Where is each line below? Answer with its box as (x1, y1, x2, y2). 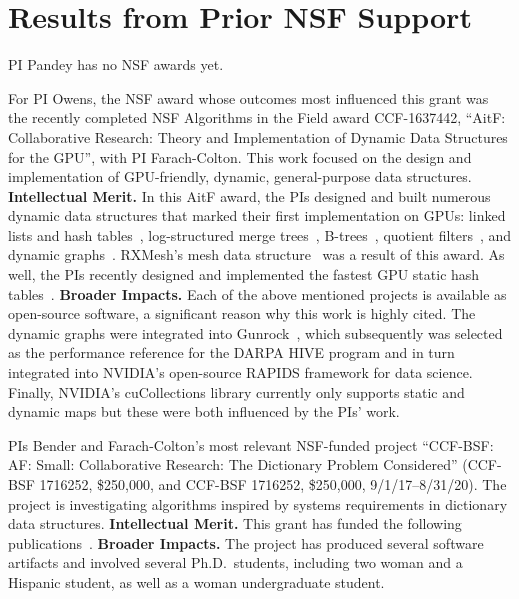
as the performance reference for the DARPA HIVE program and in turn (8, 342, 455, 363)
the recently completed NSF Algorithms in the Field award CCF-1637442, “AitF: (8, 107, 506, 128)
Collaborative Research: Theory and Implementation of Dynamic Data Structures (8, 126, 508, 147)
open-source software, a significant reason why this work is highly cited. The (8, 303, 476, 324)
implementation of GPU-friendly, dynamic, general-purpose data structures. (8, 166, 472, 187)
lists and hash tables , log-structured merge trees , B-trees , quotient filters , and (8, 224, 512, 245)
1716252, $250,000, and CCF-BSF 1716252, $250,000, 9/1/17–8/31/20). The (39, 474, 507, 494)
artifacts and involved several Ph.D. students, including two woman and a (8, 552, 463, 573)
